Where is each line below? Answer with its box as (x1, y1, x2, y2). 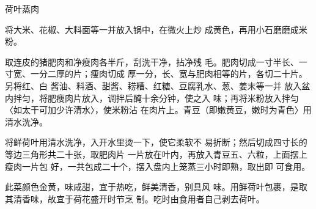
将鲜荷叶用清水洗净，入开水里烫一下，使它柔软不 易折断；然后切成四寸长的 (5, 136, 307, 148)
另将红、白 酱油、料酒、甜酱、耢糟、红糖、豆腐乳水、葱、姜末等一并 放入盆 (5, 79, 310, 92)
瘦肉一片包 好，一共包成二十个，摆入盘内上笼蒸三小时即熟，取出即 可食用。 (5, 159, 310, 172)
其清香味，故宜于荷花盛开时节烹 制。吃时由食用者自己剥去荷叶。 (5, 192, 265, 205)
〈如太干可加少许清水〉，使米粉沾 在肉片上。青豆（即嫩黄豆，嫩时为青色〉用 (5, 103, 312, 116)
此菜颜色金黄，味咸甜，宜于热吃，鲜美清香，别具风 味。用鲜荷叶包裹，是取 (5, 180, 307, 193)
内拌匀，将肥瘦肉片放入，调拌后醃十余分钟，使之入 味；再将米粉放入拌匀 (5, 91, 299, 104)
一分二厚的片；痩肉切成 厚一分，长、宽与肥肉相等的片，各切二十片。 (30, 67, 307, 80)
